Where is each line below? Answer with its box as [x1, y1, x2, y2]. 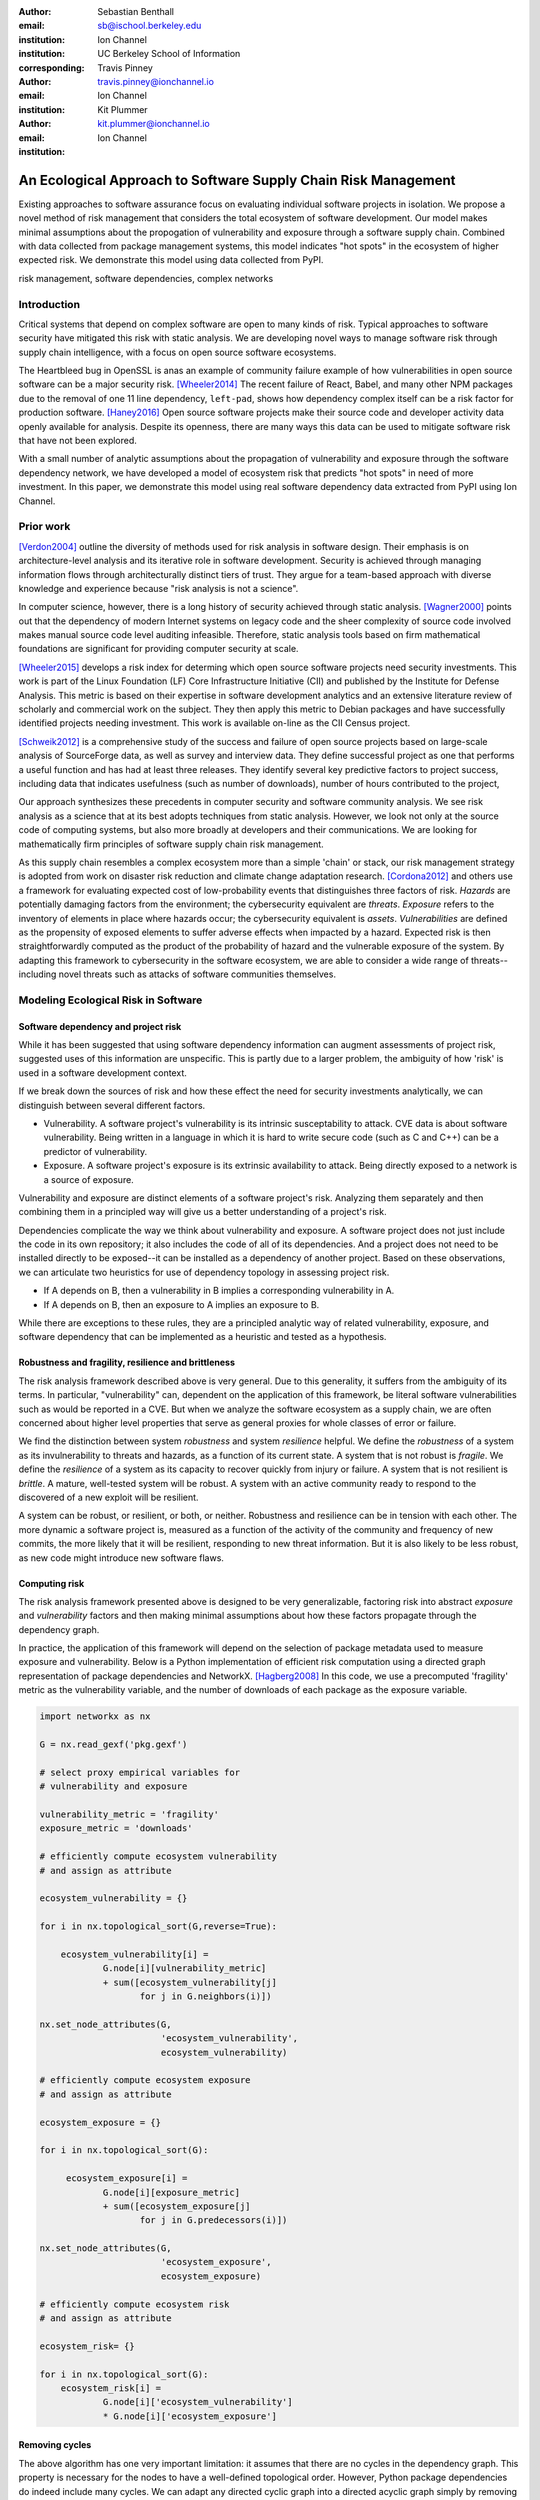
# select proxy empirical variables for [39, 1766, 240, 1778]
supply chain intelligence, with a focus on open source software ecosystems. [18, 346, 337, 358]
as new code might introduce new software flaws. [18, 1551, 225, 1564]
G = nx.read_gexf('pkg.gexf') [39, 1739, 188, 1750]
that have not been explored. [18, 435, 137, 447]
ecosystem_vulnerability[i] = [60, 1948, 209, 1960]
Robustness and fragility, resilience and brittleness [18, 1356, 235, 1369]
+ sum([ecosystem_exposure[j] [102, 2200, 251, 2212]
